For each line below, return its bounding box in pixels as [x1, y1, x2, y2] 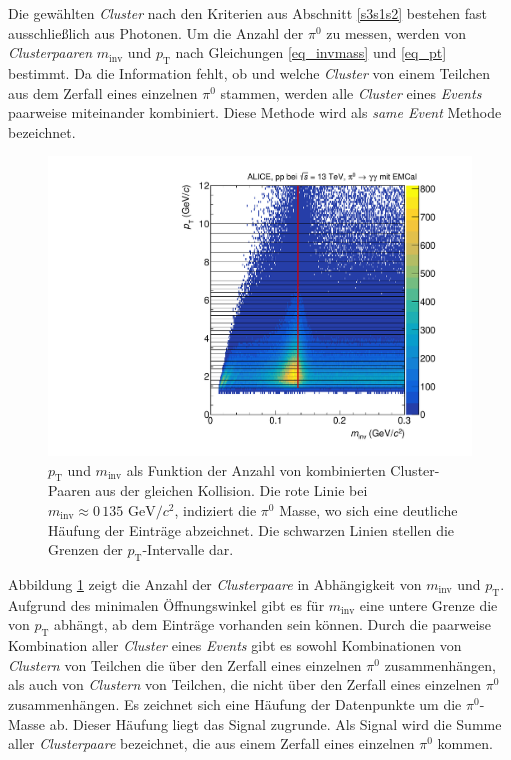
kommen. [437, 733, 493, 754]
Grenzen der [48, 539, 123, 560]
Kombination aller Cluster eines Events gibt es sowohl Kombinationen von [8, 635, 462, 656]
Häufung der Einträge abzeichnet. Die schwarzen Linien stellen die [48, 519, 455, 540]
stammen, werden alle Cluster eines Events [220, 82, 482, 103]
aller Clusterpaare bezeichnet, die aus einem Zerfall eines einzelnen [8, 733, 415, 754]
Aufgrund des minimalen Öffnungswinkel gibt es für [8, 594, 325, 615]
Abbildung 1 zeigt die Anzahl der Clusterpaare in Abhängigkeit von [8, 573, 422, 594]
